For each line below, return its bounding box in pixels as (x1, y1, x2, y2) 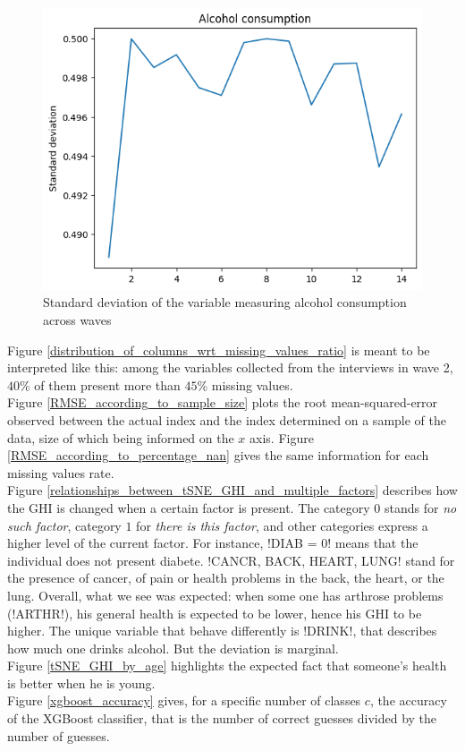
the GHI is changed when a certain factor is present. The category (7, 498, 370, 516)
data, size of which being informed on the (7, 428, 234, 447)
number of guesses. (7, 726, 110, 745)
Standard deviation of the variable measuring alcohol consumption (43, 293, 407, 311)
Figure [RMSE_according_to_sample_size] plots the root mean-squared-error (7, 393, 438, 412)
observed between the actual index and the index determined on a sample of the (7, 410, 446, 429)
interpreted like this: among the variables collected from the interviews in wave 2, (7, 358, 453, 377)
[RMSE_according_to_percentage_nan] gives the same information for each (7, 446, 429, 465)
